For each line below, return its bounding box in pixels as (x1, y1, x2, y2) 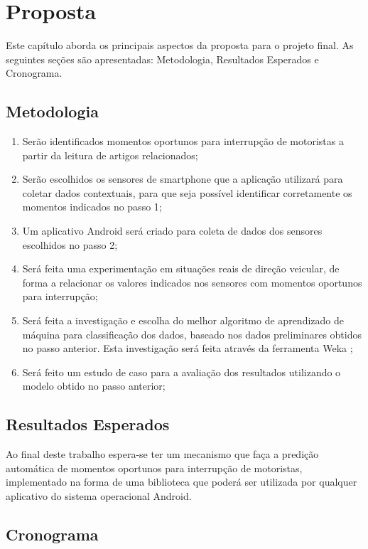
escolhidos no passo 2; (22, 237, 118, 252)
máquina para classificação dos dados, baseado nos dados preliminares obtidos (22, 326, 362, 341)
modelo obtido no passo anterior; (22, 378, 166, 393)
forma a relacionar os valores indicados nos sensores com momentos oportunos (22, 274, 362, 289)
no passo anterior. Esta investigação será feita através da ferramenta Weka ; (22, 341, 353, 356)
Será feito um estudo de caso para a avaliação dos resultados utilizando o (22, 364, 341, 379)
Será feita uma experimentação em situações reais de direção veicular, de (22, 261, 340, 276)
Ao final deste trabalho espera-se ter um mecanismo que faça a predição (6, 447, 319, 462)
